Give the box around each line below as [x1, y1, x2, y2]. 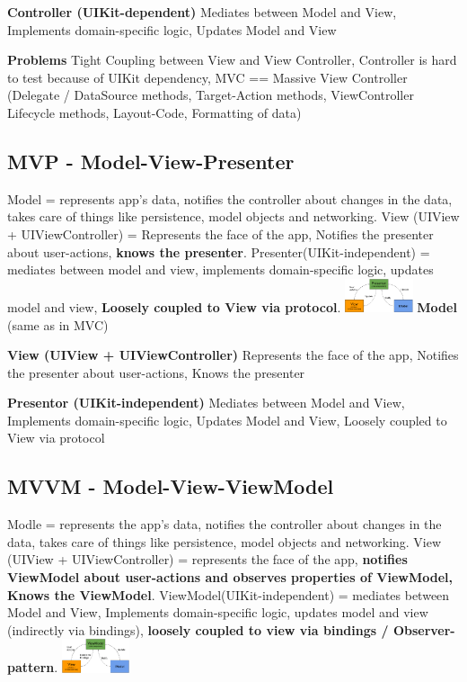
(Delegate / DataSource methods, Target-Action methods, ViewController [7, 85, 414, 104]
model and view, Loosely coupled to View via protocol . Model [7, 297, 457, 316]
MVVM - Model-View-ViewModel [7, 472, 334, 500]
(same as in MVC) [7, 315, 109, 334]
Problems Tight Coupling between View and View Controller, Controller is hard [7, 50, 457, 69]
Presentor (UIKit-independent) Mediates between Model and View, [7, 393, 405, 412]
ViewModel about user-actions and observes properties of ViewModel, [7, 568, 453, 587]
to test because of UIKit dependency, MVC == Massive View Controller [7, 67, 408, 86]
